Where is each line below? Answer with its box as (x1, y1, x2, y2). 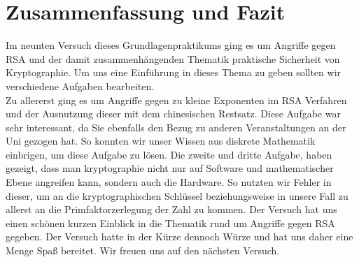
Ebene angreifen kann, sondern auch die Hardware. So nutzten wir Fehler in (6, 175, 332, 189)
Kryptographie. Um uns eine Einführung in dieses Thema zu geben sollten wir (6, 65, 342, 80)
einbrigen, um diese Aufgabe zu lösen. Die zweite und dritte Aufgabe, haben (6, 147, 332, 161)
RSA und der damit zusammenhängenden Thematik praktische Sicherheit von (6, 51, 340, 66)
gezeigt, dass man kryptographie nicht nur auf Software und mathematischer (6, 161, 334, 175)
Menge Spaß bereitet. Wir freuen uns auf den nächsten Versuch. (6, 243, 280, 258)
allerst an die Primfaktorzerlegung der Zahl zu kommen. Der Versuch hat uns (6, 202, 337, 217)
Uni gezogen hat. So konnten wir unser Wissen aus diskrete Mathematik (6, 133, 316, 148)
